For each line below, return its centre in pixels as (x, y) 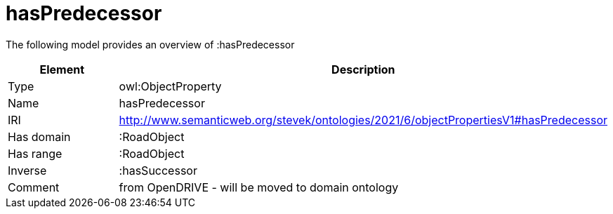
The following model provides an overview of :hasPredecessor (150, 44)
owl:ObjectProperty (170, 86)
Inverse (27, 170)
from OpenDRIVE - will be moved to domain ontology (259, 187)
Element (62, 69)
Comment (34, 187)
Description (363, 69)
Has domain (39, 136)
